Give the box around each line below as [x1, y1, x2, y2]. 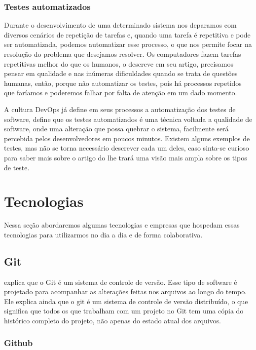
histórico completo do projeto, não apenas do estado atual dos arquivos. [4, 315, 221, 326]
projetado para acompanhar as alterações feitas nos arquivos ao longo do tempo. [4, 286, 247, 297]
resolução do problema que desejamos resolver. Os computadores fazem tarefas [4, 49, 241, 59]
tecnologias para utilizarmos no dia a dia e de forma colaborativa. [4, 229, 203, 239]
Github [4, 336, 33, 349]
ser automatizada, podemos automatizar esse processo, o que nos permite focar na [4, 39, 252, 49]
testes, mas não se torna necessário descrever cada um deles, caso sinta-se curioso [4, 143, 249, 153]
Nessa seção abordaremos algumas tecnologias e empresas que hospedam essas [4, 220, 240, 230]
